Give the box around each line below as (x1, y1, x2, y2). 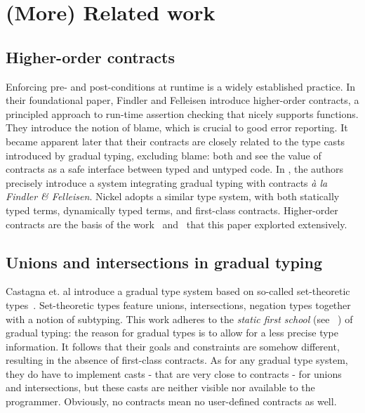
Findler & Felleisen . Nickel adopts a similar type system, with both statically (6, 189, 340, 204)
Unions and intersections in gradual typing (6, 251, 323, 273)
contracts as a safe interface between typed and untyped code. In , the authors (6, 162, 344, 176)
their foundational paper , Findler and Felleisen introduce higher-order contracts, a (6, 93, 359, 107)
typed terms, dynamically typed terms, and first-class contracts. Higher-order (6, 202, 338, 217)
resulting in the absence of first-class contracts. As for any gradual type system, (6, 353, 348, 367)
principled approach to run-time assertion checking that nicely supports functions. (6, 106, 359, 121)
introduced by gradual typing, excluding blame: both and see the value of (6, 147, 321, 162)
